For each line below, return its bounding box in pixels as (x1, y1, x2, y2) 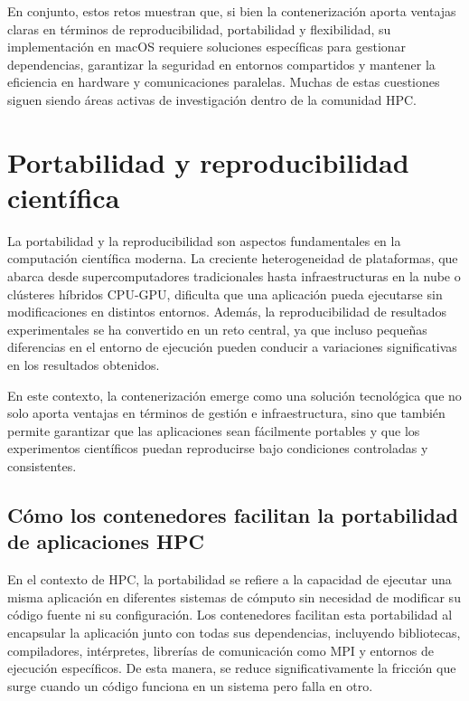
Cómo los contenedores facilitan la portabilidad (7, 500, 459, 528)
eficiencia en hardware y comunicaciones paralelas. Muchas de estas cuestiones (7, 72, 440, 91)
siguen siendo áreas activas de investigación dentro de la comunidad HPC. (7, 90, 417, 109)
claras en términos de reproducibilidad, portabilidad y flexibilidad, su (7, 19, 391, 38)
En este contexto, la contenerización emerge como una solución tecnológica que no (7, 385, 462, 404)
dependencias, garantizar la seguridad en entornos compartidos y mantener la (7, 54, 436, 73)
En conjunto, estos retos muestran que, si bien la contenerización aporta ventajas (7, 2, 456, 20)
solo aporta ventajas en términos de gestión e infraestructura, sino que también (7, 403, 446, 422)
